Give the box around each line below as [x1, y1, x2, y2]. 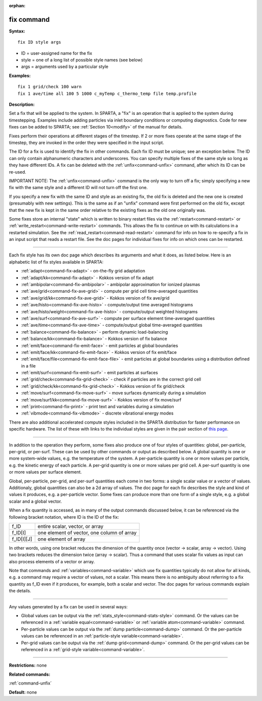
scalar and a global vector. [9, 498, 62, 504]
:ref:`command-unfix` [9, 680, 52, 686]
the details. [9, 588, 32, 594]
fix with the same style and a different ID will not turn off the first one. [9, 185, 148, 191]
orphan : [9, 3, 26, 8]
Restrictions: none [9, 662, 47, 669]
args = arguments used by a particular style [21, 64, 109, 70]
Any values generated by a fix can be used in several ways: [9, 604, 128, 609]
